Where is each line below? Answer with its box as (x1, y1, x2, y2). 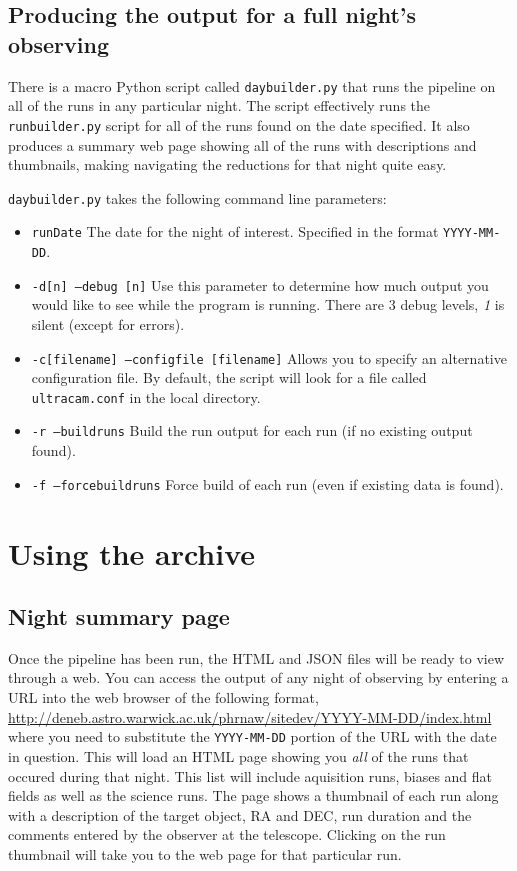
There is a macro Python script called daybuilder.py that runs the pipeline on (8, 75, 496, 96)
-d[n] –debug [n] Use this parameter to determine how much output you (31, 274, 489, 295)
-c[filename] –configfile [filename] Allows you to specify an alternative (31, 347, 507, 368)
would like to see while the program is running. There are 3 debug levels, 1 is (31, 294, 505, 315)
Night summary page (8, 601, 230, 632)
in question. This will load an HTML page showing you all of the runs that (8, 745, 469, 766)
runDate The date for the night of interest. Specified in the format (31, 221, 439, 242)
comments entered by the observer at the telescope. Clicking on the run (8, 824, 446, 845)
